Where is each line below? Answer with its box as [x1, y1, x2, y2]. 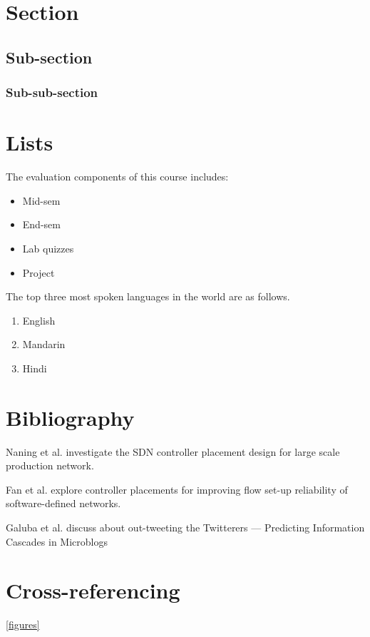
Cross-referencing [6, 576, 180, 605]
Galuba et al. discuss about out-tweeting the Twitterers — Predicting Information [6, 519, 365, 534]
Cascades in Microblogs [6, 534, 108, 549]
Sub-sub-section [6, 83, 98, 101]
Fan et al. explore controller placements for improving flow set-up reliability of [6, 481, 348, 496]
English [22, 312, 56, 327]
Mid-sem [22, 193, 61, 208]
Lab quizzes [22, 240, 74, 255]
